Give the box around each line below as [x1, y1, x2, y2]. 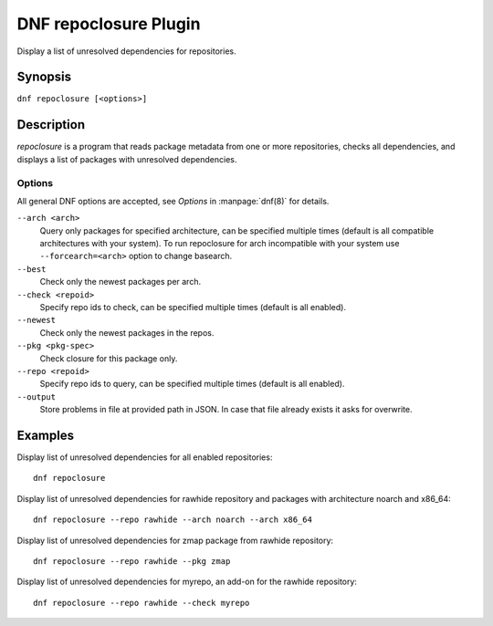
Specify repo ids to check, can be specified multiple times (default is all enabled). [39, 302, 347, 313]
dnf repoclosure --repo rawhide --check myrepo [33, 598, 250, 608]
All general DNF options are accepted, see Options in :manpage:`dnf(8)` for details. [16, 195, 330, 206]
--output [16, 391, 57, 402]
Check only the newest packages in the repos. [39, 327, 215, 338]
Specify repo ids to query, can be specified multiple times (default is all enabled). [39, 379, 345, 390]
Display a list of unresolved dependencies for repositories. [16, 46, 236, 57]
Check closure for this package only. [39, 352, 178, 364]
